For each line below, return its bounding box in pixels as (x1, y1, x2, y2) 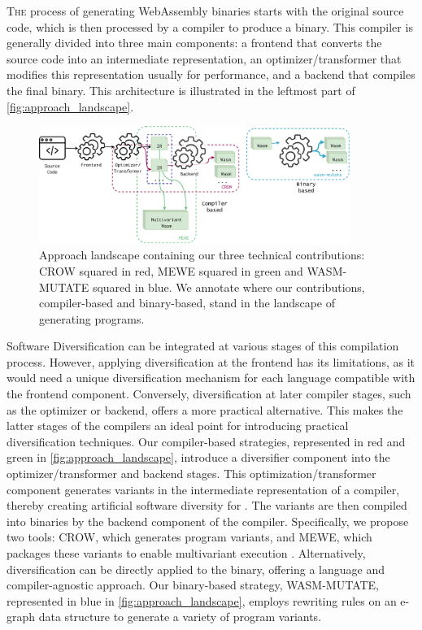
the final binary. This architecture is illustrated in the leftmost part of (7, 81, 355, 98)
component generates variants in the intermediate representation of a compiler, (7, 480, 400, 497)
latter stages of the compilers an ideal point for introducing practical (7, 417, 349, 434)
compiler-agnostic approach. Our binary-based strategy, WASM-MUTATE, (7, 576, 380, 593)
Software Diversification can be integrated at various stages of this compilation (7, 337, 399, 354)
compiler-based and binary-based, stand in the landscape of (39, 294, 336, 311)
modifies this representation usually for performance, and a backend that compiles (7, 66, 415, 83)
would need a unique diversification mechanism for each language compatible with (7, 369, 415, 386)
